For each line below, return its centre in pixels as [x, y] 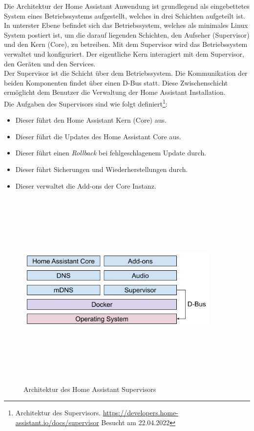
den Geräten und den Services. [50, 63]
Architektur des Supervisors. [58, 413]
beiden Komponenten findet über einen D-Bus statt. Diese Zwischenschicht [116, 82]
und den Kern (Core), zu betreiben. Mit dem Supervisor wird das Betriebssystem [126, 44]
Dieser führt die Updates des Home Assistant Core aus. [98, 136]
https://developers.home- [140, 413]
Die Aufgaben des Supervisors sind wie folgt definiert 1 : [86, 103]
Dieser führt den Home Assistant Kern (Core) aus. [91, 120]
